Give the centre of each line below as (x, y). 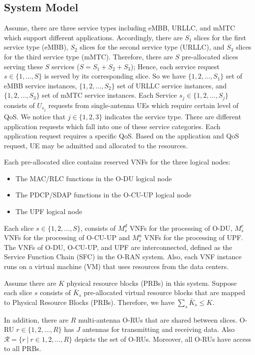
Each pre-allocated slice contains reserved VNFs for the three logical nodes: (117, 162)
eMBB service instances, (41, 85)
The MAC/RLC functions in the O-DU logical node (94, 178)
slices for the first (220, 37)
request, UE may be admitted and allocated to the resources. (96, 145)
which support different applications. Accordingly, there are (93, 37)
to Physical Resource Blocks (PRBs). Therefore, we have (89, 302)
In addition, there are (36, 319)
